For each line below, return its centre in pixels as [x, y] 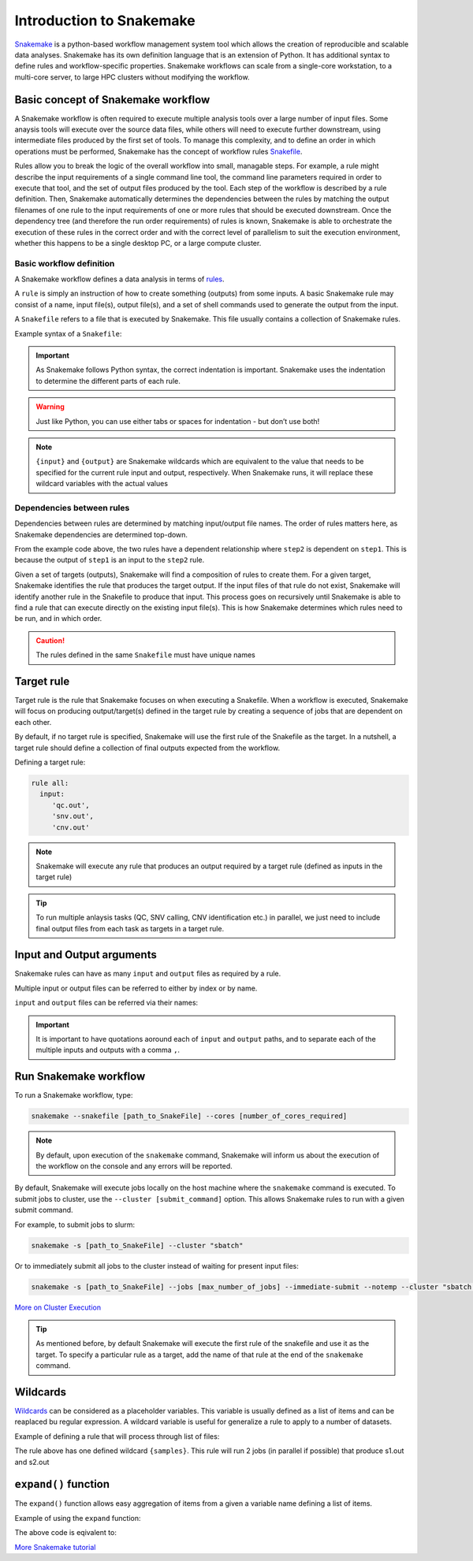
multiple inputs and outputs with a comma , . [108, 1050]
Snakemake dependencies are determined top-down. [101, 534]
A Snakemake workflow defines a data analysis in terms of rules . [119, 279]
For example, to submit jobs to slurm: [75, 1225]
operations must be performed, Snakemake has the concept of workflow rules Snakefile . [158, 151]
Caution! [50, 640]
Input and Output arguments [86, 955]
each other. [33, 722]
